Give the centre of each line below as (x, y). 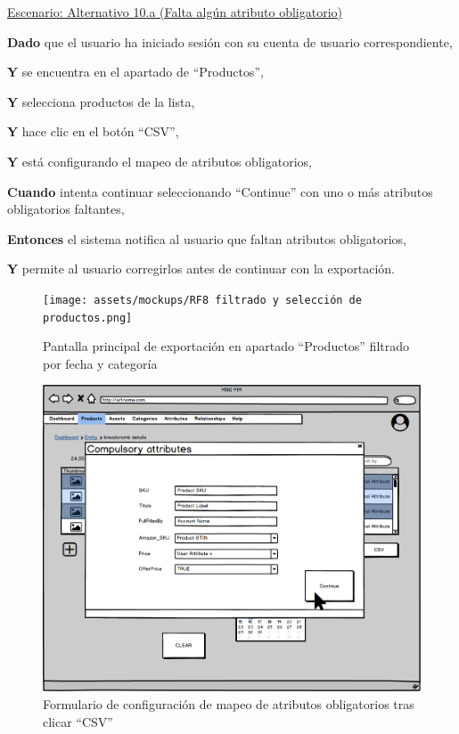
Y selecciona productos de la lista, (101, 101)
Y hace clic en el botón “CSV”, (93, 131)
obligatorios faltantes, (66, 209)
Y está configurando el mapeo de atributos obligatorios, (160, 161)
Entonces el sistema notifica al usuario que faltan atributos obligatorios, (207, 238)
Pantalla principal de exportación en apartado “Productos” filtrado (226, 346)
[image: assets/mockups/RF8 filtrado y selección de (202, 300)
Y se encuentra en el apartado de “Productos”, (135, 72)
